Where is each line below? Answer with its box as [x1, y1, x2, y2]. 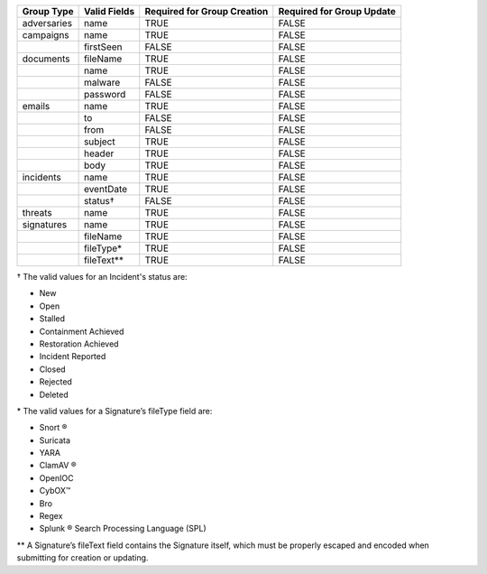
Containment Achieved [39, 326, 124, 337]
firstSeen [83, 41, 123, 53]
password [83, 88, 126, 100]
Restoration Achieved [39, 338, 119, 349]
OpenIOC [39, 472, 74, 483]
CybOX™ [39, 486, 71, 496]
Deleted [39, 389, 69, 400]
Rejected [39, 376, 72, 387]
